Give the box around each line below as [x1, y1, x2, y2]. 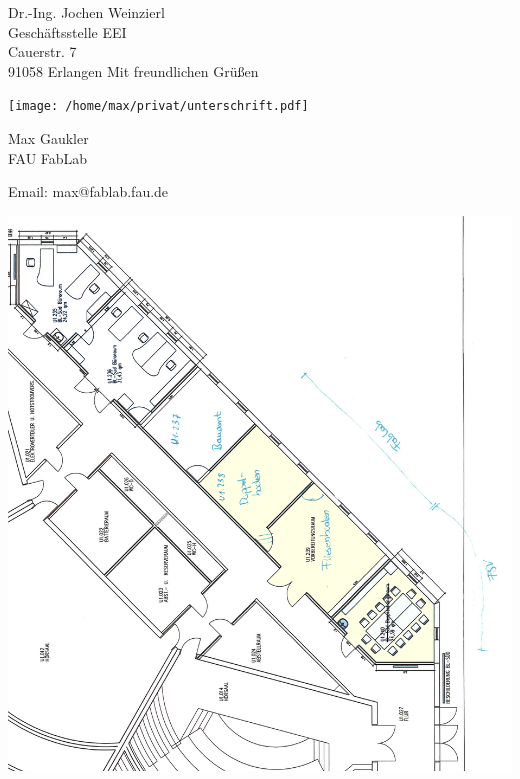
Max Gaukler [8, 128, 89, 149]
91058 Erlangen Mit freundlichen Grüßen [8, 60, 259, 81]
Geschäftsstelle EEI [8, 21, 127, 42]
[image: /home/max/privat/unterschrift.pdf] [8, 99, 309, 114]
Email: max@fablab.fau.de [8, 181, 169, 202]
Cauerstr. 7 [8, 41, 77, 62]
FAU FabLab [8, 147, 88, 168]
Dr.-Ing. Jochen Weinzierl [8, 2, 165, 22]
